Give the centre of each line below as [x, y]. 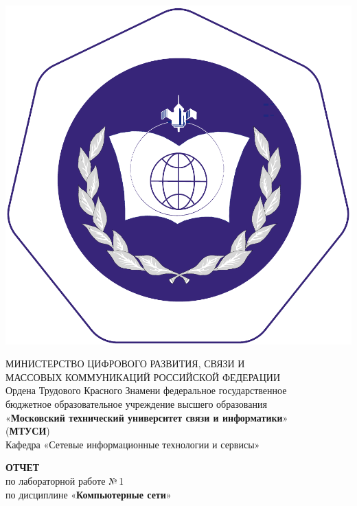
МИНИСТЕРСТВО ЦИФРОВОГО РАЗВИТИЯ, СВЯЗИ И [125, 364]
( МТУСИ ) [28, 431]
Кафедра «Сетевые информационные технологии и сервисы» [133, 444]
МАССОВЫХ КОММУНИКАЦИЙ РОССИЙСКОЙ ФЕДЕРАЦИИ [143, 377]
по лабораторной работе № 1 [65, 480]
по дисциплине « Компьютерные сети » [89, 494]
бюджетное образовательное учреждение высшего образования [136, 404]
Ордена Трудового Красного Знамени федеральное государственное [146, 390]
